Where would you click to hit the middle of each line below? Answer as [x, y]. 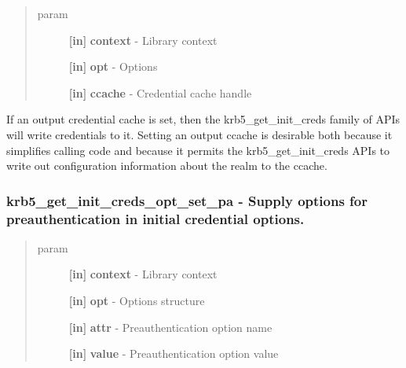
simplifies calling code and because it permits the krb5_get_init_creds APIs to [198, 150]
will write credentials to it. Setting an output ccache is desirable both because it [199, 134]
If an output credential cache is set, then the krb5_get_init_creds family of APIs [203, 119]
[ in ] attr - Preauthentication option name [170, 327]
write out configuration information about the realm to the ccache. [167, 166]
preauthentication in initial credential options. [155, 218]
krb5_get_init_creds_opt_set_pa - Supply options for [187, 200]
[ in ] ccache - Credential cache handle [160, 92]
